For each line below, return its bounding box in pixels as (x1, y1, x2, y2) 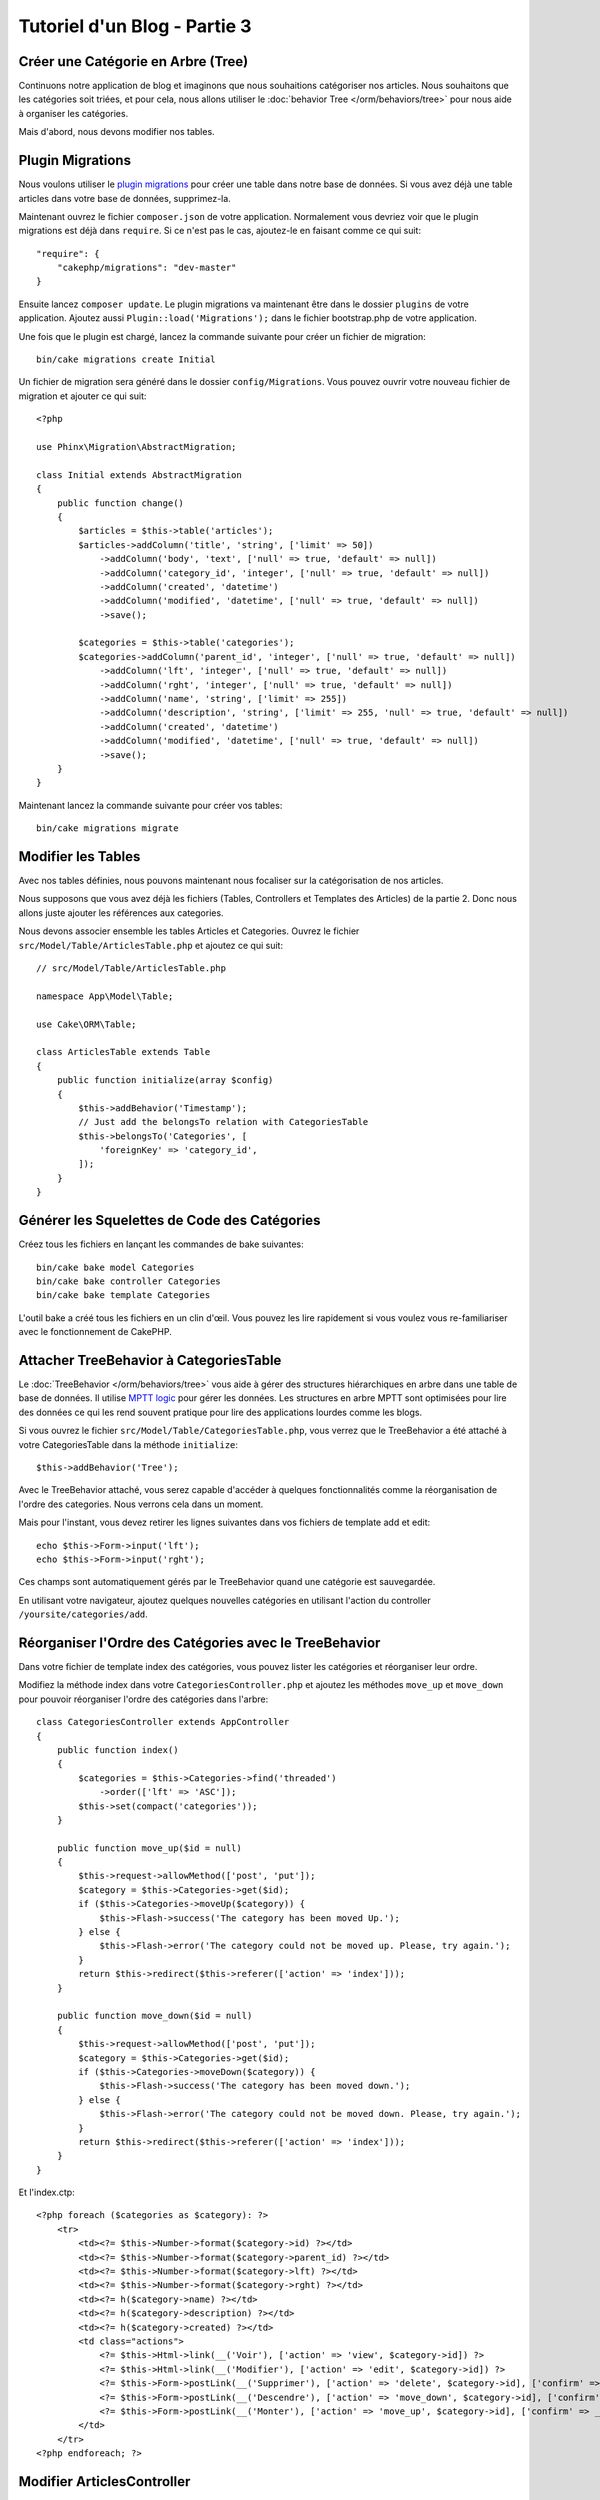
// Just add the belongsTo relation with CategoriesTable (78, 1116, 369, 1128)
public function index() (56, 1744, 179, 1755)
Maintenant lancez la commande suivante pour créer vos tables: (18, 799, 283, 811)
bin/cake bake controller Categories (36, 1275, 222, 1287)
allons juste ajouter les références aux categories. (18, 906, 224, 919)
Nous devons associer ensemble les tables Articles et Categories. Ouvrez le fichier (18, 925, 360, 937)
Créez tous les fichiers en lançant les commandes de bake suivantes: (18, 1238, 304, 1250)
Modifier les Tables (18, 848, 141, 865)
